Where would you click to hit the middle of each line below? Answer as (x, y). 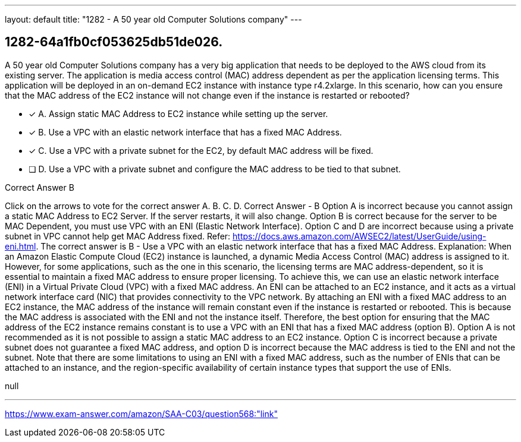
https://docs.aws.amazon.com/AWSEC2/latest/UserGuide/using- (360, 236)
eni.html (21, 246)
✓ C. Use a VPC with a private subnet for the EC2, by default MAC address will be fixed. (201, 150)
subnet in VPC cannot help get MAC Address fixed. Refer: (118, 236)
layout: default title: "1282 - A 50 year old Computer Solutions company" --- (153, 19)
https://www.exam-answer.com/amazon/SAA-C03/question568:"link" (141, 413)
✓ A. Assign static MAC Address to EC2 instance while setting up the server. (178, 113)
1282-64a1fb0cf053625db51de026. (114, 42)
